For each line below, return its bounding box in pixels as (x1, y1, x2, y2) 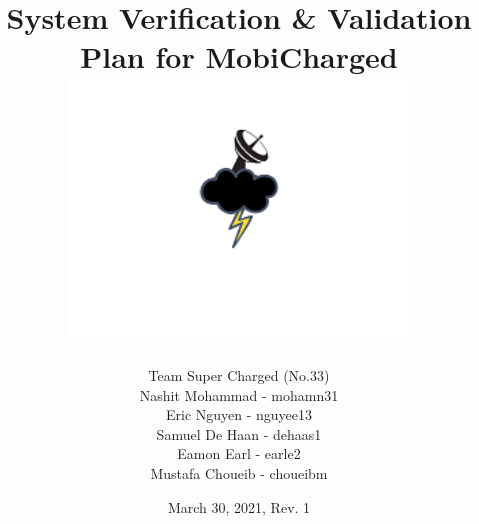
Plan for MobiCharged (80, 36, 398, 77)
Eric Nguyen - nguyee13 (165, 404, 313, 425)
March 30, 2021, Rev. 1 (167, 496, 311, 517)
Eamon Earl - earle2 (177, 443, 301, 464)
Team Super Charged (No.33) (148, 365, 330, 386)
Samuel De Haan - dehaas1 (156, 423, 322, 444)
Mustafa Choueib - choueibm (150, 463, 328, 484)
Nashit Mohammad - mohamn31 (139, 384, 339, 405)
